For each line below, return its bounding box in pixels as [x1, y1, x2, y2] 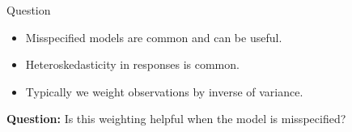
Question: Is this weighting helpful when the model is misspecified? [6, 110, 346, 127]
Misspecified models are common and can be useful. [25, 28, 282, 45]
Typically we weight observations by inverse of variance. [25, 83, 303, 100]
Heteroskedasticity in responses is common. [25, 56, 240, 73]
